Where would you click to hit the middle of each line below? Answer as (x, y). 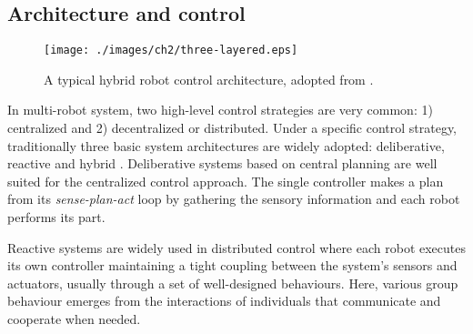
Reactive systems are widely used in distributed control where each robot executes (237, 247)
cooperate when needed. (74, 318)
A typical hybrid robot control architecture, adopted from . (209, 79)
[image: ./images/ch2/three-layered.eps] (171, 51)
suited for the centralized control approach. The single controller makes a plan (226, 181)
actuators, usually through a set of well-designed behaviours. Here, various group (233, 283)
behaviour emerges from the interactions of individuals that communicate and (224, 301)
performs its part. (56, 217)
